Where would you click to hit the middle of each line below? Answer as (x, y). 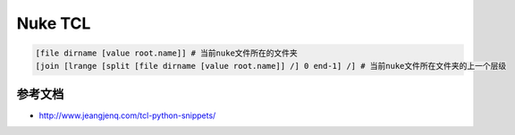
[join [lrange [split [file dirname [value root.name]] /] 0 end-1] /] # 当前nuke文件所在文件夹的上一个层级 (271, 66)
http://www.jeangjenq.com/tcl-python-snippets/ (127, 115)
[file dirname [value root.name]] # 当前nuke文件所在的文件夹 (167, 53)
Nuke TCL (54, 23)
